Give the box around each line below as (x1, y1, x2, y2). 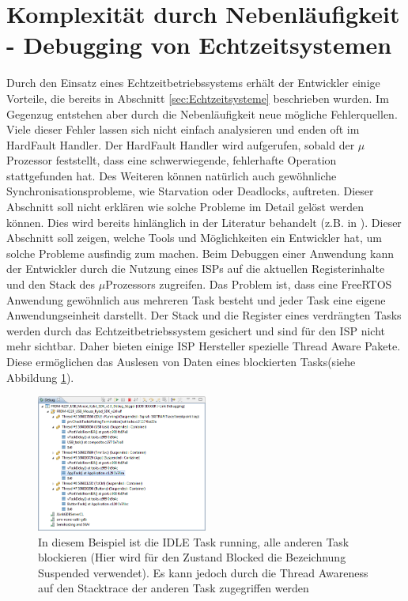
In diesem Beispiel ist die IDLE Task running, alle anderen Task (38, 533, 349, 550)
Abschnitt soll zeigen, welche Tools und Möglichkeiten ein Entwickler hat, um (6, 229, 382, 246)
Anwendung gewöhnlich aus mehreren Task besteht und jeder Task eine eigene (6, 291, 386, 308)
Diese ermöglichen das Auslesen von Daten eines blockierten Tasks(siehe (6, 353, 356, 369)
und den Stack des (6, 276, 96, 293)
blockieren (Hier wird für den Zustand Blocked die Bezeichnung (38, 549, 346, 565)
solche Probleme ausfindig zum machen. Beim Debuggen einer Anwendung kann (6, 244, 395, 261)
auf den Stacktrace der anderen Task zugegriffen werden (38, 580, 309, 596)
